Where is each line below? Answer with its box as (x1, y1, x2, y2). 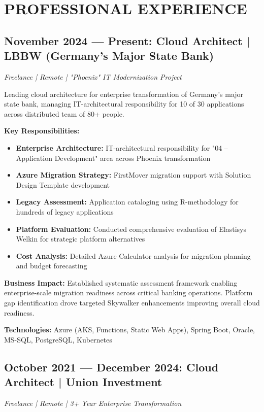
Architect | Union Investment (4, 374, 162, 390)
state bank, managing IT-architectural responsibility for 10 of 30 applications (4, 98, 244, 109)
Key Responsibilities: (4, 125, 80, 136)
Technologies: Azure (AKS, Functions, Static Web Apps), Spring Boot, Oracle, (4, 324, 255, 335)
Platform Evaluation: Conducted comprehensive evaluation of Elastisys (16, 223, 246, 234)
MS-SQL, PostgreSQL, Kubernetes (4, 334, 112, 345)
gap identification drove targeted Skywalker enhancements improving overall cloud (4, 297, 260, 308)
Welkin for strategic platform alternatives (16, 233, 145, 244)
